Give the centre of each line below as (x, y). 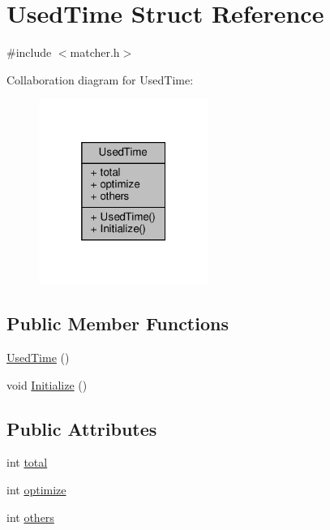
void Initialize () (47, 384)
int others (30, 517)
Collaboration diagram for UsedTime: (100, 79)
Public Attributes (82, 428)
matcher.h (95, 52)
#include (29, 52)
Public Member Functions (118, 323)
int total (27, 462)
